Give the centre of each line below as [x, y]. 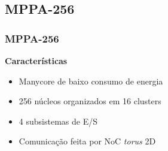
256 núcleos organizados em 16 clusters [90, 101]
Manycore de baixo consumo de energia [91, 81]
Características [36, 61]
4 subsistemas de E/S [58, 121]
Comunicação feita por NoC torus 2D [87, 141]
